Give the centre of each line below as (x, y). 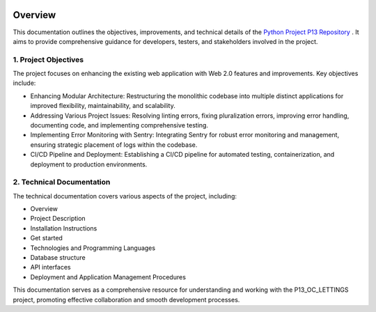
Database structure (58, 258)
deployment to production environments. (89, 164)
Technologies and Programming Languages (93, 248)
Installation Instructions (64, 228)
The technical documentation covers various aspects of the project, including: (125, 196)
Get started (46, 238)
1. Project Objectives (48, 59)
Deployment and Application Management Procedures (108, 277)
